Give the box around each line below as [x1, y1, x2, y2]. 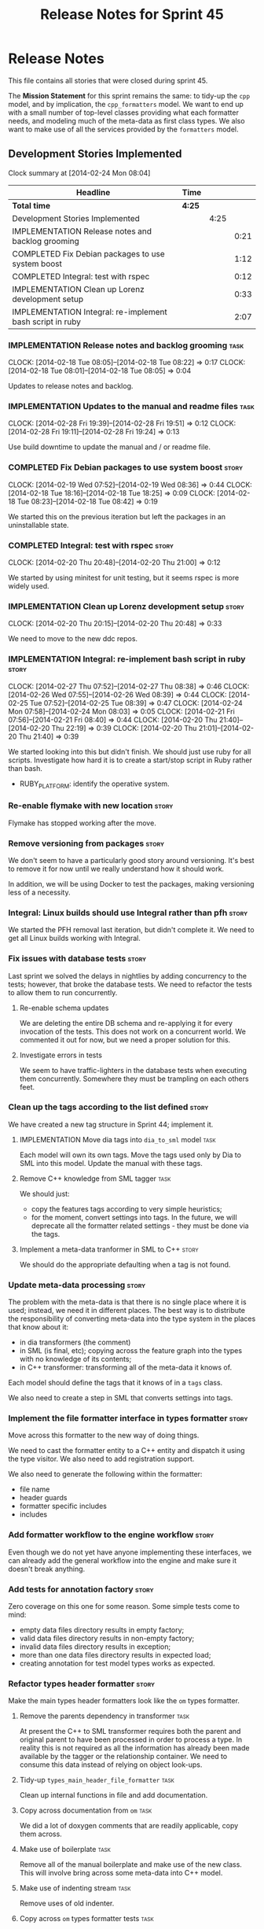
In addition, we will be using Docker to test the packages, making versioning [8, 879, 255, 888]
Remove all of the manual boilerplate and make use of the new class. [19, 1860, 242, 1869]
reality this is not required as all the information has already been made [19, 1743, 250, 1753]
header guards [19, 1493, 68, 1503]
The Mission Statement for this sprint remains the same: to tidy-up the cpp [8, 90, 250, 100]
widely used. [8, 581, 49, 591]
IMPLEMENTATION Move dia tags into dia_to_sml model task [19, 1134, 216, 1144]
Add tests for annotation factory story [8, 1584, 155, 1595]
